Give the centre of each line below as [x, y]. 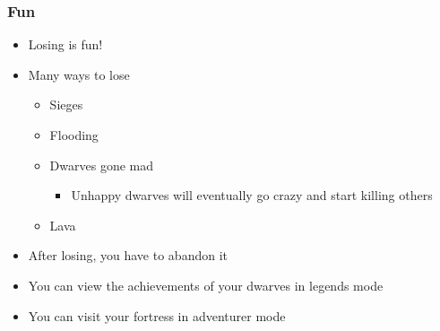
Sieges [66, 105]
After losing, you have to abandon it [128, 255]
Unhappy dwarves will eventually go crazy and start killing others [252, 195]
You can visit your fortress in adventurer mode [157, 315]
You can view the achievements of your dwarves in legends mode [206, 285]
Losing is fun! [65, 44]
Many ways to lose [79, 74]
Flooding [74, 135]
